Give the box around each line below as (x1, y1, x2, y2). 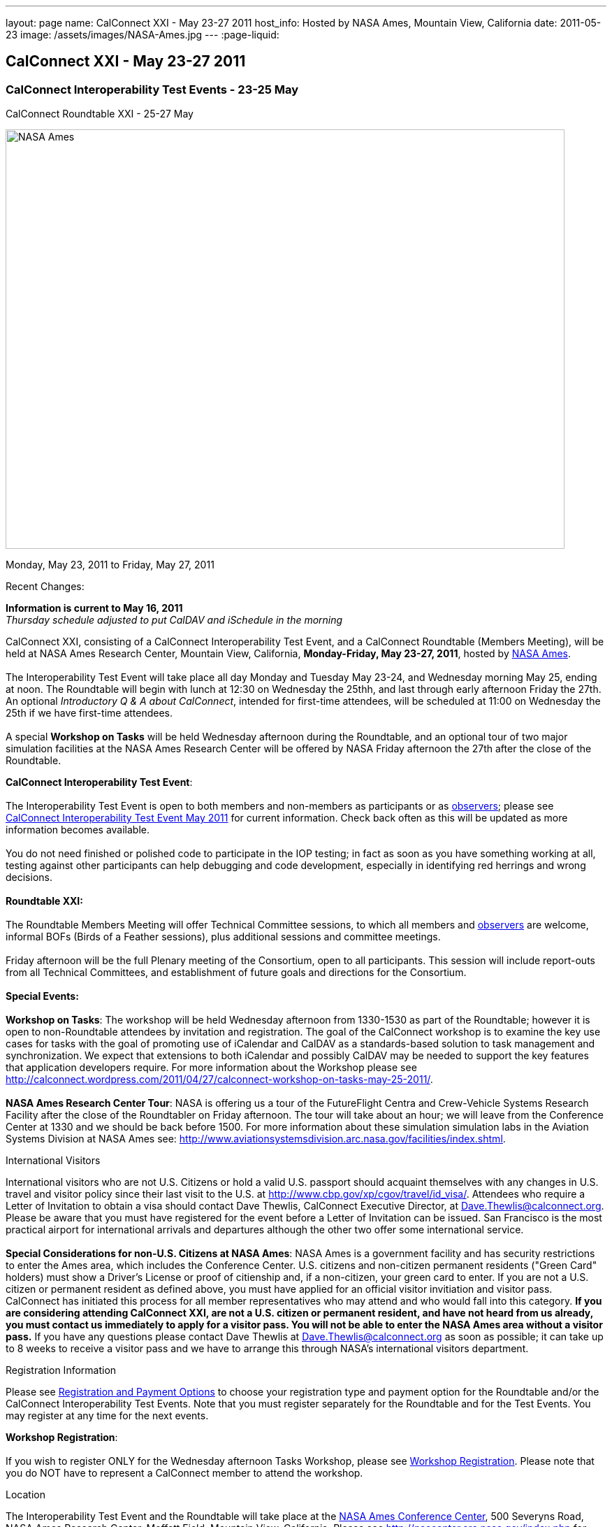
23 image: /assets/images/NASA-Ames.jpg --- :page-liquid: (6, 29, 279, 41)
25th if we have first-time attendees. (6, 707, 173, 719)
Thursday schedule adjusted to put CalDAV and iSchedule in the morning (6, 614, 343, 626)
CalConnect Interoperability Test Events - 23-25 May (6, 82, 299, 96)
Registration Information (6, 1364, 117, 1377)
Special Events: (6, 990, 79, 1003)
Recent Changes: (6, 580, 85, 593)
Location (6, 1489, 45, 1501)
